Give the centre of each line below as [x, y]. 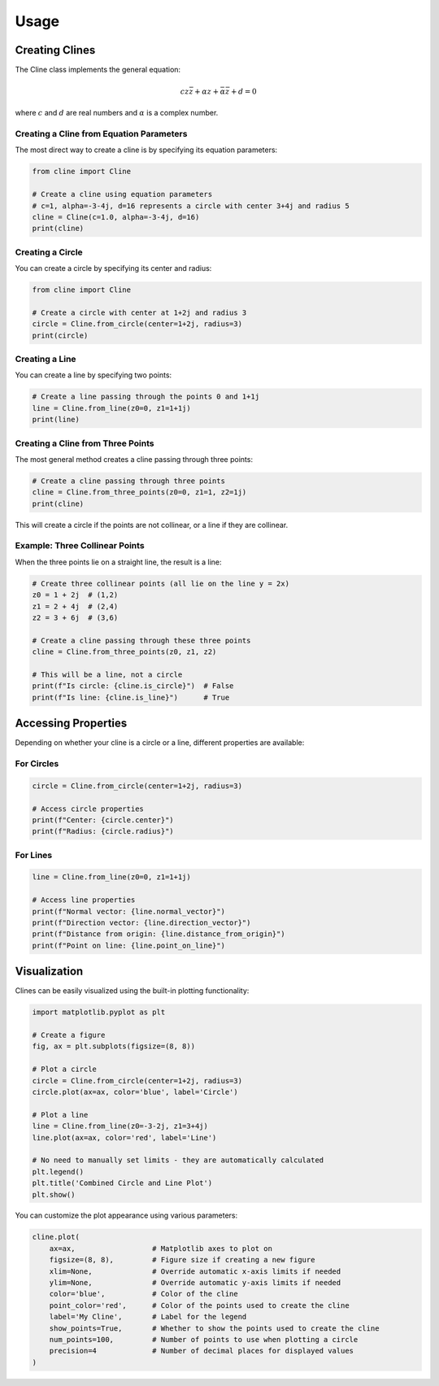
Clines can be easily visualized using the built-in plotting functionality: [132, 991]
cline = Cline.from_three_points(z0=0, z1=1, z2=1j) [139, 493]
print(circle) [60, 335]
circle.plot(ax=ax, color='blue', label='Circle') [135, 1092]
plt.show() [54, 1194]
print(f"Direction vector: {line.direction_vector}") [141, 922]
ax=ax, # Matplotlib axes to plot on [161, 1248]
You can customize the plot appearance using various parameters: [126, 1215]
